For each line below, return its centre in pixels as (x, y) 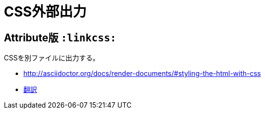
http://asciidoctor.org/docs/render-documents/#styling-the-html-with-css (142, 74)
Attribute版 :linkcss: (60, 38)
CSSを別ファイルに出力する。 (52, 58)
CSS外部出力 (45, 12)
